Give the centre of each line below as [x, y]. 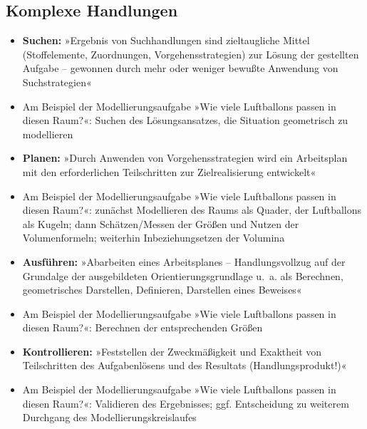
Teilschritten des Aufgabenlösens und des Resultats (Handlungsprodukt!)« [185, 365]
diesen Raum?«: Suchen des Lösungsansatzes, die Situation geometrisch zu [185, 120]
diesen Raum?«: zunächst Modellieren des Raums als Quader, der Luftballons [192, 210]
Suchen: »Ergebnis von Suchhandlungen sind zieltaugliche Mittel [166, 40]
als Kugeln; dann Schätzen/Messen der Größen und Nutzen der [161, 223]
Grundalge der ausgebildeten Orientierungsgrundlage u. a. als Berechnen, [183, 275]
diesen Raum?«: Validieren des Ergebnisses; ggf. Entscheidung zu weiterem [186, 403]
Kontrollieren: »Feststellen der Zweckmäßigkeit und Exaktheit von [172, 351]
